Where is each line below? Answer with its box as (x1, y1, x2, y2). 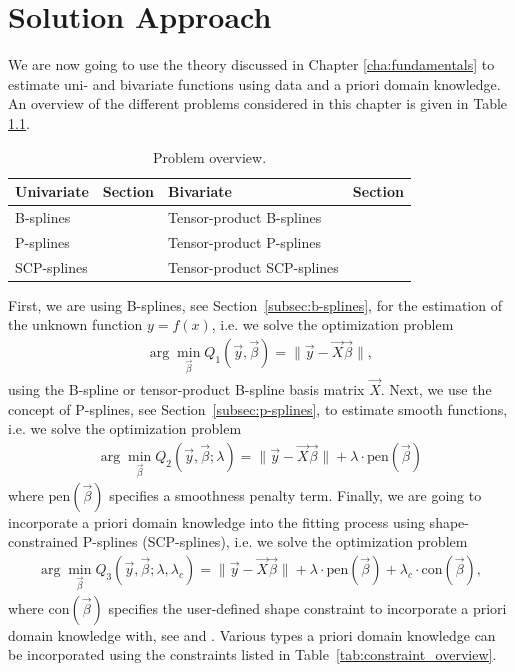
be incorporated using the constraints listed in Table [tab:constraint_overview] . (8, 644, 497, 665)
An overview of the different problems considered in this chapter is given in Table (8, 93, 508, 114)
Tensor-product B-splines (168, 206, 322, 227)
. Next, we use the (380, 378, 492, 399)
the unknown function (8, 314, 143, 335)
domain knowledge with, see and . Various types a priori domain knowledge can (8, 624, 496, 645)
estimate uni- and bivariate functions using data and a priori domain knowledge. (8, 73, 501, 94)
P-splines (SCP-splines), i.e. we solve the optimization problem (82, 531, 468, 552)
